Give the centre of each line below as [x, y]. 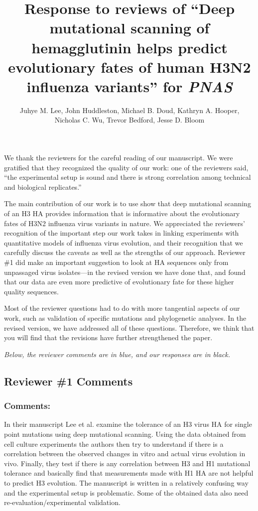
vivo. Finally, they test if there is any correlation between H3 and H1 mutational [127, 463]
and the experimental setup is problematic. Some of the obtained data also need [126, 492]
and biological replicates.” [43, 187]
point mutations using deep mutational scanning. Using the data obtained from [125, 434]
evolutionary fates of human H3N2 [129, 66]
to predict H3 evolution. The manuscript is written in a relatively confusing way [126, 482]
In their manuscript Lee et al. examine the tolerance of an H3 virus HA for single [128, 424]
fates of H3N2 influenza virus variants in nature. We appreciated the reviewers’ [125, 223]
